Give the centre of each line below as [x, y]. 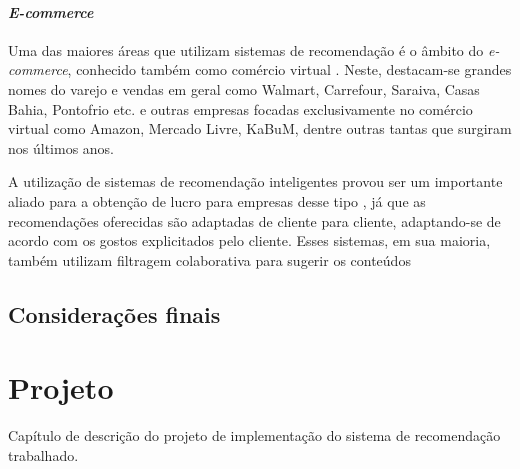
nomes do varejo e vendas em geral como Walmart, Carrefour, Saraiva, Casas [244, 88]
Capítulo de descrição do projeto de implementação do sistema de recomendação [254, 435]
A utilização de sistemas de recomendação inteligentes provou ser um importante [255, 181]
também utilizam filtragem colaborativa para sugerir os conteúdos [209, 259]
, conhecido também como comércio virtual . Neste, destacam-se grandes [289, 69]
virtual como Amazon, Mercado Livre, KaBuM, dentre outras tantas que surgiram [260, 128]
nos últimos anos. [61, 147]
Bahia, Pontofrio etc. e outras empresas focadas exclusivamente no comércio [240, 108]
